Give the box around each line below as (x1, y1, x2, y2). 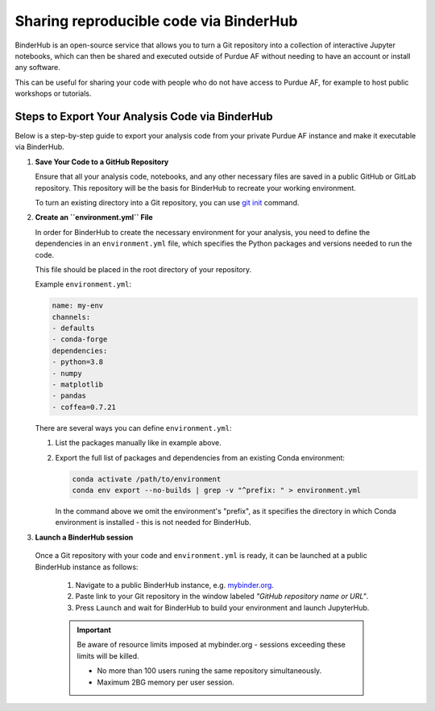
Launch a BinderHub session (35, 532, 134, 542)
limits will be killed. (77, 651, 140, 660)
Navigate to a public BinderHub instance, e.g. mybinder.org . (75, 580, 274, 589)
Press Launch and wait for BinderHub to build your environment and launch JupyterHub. (75, 602, 370, 612)
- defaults (52, 324, 95, 333)
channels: (52, 312, 91, 321)
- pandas (52, 391, 87, 400)
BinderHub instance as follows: (35, 562, 139, 572)
